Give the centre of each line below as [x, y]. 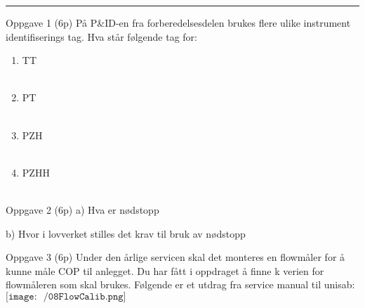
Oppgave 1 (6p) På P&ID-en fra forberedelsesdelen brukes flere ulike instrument [178, 23]
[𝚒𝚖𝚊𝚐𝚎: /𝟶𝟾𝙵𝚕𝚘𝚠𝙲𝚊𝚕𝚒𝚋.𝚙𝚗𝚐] [66, 296]
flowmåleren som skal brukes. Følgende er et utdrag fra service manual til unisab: [180, 284]
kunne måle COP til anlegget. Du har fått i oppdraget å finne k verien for [165, 270]
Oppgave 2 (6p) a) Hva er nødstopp [82, 209]
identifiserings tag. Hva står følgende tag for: [101, 36]
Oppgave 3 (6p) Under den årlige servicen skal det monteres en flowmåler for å [175, 257]
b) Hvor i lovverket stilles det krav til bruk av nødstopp [126, 233]
